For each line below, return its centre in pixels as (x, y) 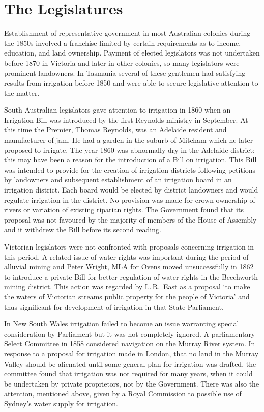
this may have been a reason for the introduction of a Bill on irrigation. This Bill (130, 160)
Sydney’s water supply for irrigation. (61, 403)
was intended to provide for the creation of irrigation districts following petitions (130, 169)
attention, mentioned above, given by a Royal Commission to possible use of (123, 393)
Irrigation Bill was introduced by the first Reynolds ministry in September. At (126, 119)
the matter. (22, 92)
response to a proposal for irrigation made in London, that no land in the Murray (131, 353)
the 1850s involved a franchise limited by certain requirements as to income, (123, 43)
